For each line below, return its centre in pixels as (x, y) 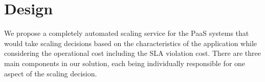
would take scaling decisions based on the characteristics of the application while (131, 43)
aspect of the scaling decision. (51, 73)
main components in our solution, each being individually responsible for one (125, 63)
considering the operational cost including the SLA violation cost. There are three (132, 53)
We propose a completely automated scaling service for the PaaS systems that (127, 33)
